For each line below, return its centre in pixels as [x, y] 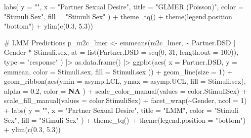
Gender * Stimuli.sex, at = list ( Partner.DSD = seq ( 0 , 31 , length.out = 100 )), [121, 52]
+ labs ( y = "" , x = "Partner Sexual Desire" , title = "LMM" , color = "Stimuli [121, 110]
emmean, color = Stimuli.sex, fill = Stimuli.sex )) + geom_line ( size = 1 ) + [118, 71]
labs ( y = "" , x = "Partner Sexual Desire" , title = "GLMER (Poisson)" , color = [124, 6]
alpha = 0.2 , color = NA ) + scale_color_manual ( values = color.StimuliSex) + [125, 90]
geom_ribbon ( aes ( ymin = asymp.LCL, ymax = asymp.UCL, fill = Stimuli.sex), [125, 81]
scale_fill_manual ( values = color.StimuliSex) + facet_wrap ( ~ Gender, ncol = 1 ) [125, 100]
